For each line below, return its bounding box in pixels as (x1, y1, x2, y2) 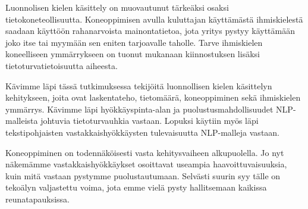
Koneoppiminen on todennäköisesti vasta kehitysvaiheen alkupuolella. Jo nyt (5, 146, 284, 158)
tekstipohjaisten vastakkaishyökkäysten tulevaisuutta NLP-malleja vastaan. (5, 126, 280, 138)
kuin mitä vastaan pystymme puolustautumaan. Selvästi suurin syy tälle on (5, 169, 281, 182)
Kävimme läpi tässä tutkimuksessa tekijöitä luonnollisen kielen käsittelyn (5, 79, 272, 92)
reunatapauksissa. (5, 192, 70, 205)
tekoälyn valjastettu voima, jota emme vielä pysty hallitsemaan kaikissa (5, 181, 267, 194)
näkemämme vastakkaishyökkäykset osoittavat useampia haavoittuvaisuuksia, (5, 158, 287, 170)
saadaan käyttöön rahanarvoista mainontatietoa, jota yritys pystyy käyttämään (5, 24, 295, 37)
